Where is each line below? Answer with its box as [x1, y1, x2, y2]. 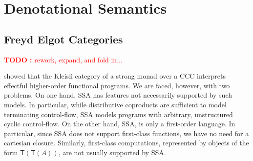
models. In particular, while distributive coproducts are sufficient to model [4, 99, 227, 109]
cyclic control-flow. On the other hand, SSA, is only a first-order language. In [4, 119, 235, 129]
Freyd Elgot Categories [4, 31, 123, 46]
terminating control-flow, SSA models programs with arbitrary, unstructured [4, 109, 233, 119]
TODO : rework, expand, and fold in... [4, 54, 123, 64]
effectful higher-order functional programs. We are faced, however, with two [4, 80, 230, 90]
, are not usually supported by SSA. [58, 147, 166, 157]
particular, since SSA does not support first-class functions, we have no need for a [4, 128, 249, 138]
